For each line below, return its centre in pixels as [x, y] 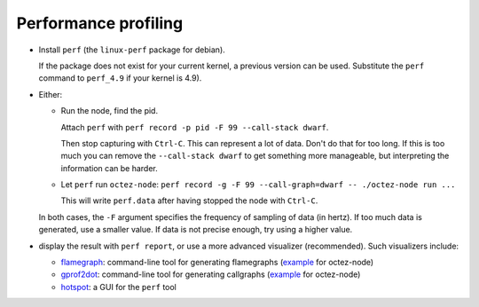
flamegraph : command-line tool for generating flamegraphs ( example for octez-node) [217, 263]
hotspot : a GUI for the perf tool [119, 287]
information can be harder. [110, 168]
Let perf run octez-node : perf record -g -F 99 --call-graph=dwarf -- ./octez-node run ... [258, 185]
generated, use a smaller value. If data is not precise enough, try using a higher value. [196, 230]
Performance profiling [100, 23]
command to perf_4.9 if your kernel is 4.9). [120, 78]
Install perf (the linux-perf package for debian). [132, 50]
